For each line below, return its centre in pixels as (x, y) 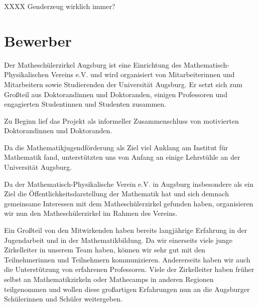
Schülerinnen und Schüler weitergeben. (63, 299)
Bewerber (38, 40)
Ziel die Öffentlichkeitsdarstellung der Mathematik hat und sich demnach (116, 194)
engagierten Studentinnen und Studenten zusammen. (85, 104)
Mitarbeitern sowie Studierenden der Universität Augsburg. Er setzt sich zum (123, 84)
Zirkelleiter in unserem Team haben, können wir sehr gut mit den (105, 250)
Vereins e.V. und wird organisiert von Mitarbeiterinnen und (143, 74)
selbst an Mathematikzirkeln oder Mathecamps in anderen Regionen (109, 279)
